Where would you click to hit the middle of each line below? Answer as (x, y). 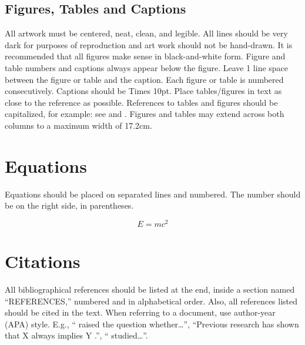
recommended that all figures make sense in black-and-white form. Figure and (145, 56)
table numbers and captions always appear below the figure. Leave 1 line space (147, 67)
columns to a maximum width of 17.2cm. (78, 125)
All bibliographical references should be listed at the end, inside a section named (150, 289)
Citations (43, 261)
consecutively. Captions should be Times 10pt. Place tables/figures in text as (143, 91)
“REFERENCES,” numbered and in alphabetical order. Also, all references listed (151, 301)
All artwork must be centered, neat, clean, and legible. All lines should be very (146, 33)
